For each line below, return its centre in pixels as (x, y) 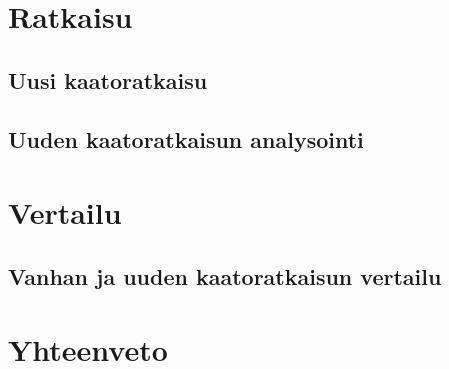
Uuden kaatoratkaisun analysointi (186, 138)
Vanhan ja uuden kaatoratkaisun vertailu (225, 275)
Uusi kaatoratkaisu (108, 79)
